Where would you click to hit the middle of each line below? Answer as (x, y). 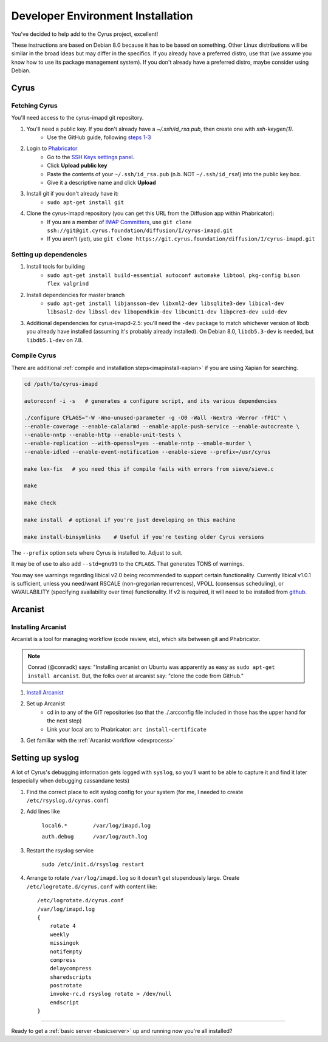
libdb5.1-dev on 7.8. (55, 340)
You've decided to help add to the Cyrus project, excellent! (85, 34)
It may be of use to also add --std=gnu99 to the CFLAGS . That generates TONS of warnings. (128, 564)
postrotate (66, 985)
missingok (64, 943)
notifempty (66, 951)
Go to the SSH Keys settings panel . (91, 157)
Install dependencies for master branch (76, 295)
